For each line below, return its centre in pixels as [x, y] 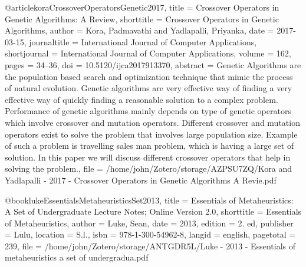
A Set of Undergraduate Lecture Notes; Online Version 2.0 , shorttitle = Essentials [153, 211]
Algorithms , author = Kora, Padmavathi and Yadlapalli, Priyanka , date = [139, 30]
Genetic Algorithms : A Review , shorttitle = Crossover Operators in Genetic [142, 19]
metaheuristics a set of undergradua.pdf [77, 257]
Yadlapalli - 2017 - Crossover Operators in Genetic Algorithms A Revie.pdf [141, 180]
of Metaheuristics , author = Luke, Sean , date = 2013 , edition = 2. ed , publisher [149, 223]
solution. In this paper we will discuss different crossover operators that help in [148, 157]
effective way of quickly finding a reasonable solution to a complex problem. [142, 99]
